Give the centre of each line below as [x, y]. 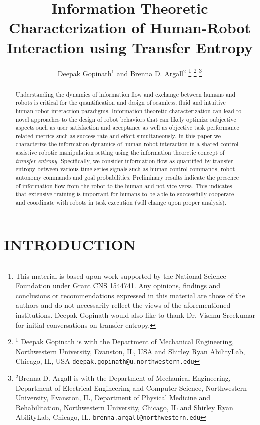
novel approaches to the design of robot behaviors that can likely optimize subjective [126, 119]
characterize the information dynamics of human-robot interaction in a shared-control [127, 144]
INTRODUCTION [70, 244]
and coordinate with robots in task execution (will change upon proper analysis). [121, 203]
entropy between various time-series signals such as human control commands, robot [125, 169]
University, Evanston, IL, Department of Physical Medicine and [113, 397]
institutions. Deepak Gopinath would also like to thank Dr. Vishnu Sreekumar [136, 315]
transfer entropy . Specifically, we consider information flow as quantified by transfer [124, 161]
